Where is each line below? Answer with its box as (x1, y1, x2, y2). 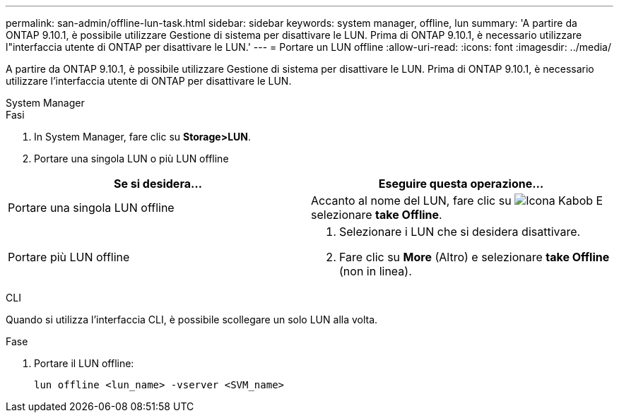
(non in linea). (339, 264, 412, 278)
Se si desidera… (113, 177, 203, 191)
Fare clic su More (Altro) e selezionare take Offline (339, 250, 610, 264)
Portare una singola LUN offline (8, 201, 175, 215)
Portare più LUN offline (8, 250, 130, 264)
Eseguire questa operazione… (378, 177, 544, 191)
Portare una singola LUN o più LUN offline (34, 153, 229, 165)
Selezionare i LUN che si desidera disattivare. (339, 225, 581, 239)
